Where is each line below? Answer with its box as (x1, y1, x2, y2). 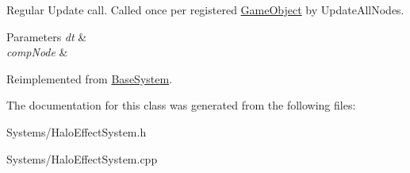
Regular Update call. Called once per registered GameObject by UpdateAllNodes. (6, 2, 404, 17)
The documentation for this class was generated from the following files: (6, 97, 356, 113)
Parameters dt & (6, 28, 87, 44)
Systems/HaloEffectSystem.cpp (6, 150, 158, 167)
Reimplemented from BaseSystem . (6, 70, 173, 86)
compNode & (6, 44, 68, 60)
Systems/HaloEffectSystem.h (6, 123, 147, 140)
